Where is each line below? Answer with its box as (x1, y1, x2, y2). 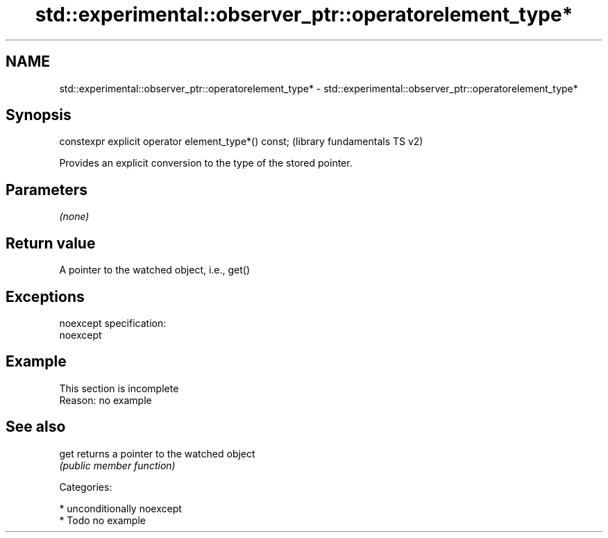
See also (6, 418, 66, 436)
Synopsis (6, 106, 71, 124)
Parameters (6, 180, 87, 199)
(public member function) (59, 459, 176, 471)
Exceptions (6, 287, 85, 305)
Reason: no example (59, 394, 152, 406)
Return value (6, 234, 96, 252)
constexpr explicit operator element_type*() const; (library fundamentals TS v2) (59, 135, 423, 148)
